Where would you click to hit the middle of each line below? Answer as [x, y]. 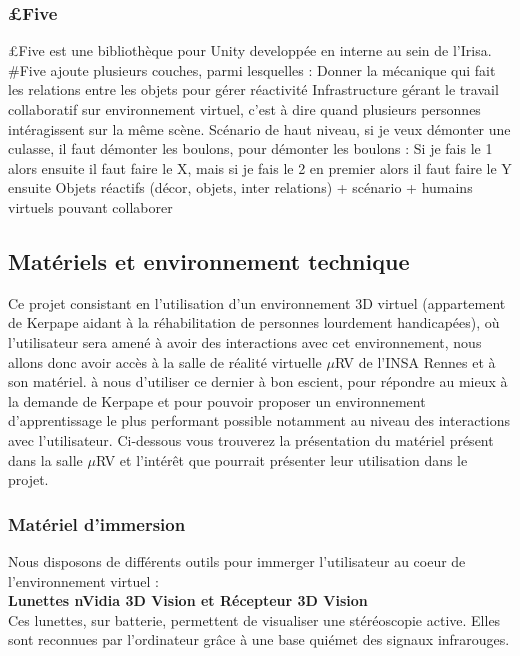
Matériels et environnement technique [209, 260]
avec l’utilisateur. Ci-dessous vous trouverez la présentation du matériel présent [251, 439]
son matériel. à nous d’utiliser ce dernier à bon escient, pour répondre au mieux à [258, 381]
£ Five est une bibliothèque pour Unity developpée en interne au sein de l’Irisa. [250, 50]
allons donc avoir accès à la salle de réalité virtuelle [165, 361]
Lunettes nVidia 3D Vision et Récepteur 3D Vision [188, 600]
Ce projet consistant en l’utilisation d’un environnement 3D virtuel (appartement [257, 302]
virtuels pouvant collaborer [90, 206]
